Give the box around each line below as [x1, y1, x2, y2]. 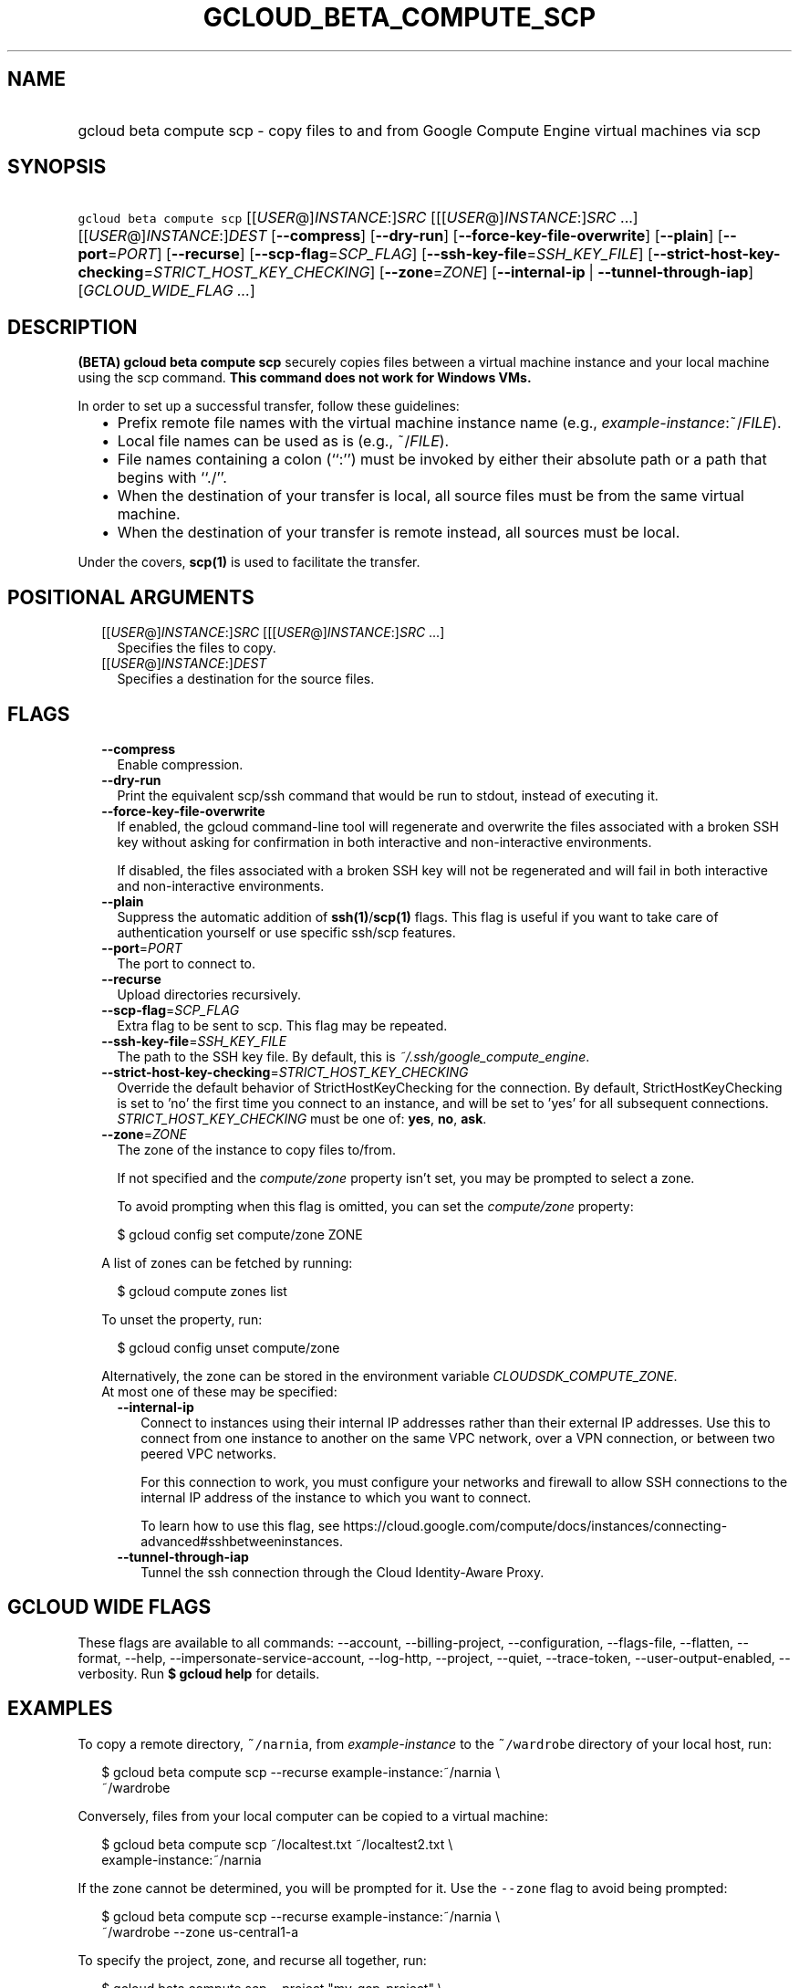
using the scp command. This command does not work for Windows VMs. [78, 370, 532, 386]
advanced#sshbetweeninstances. [140, 1533, 344, 1549]
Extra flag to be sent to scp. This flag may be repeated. [117, 1017, 448, 1033]
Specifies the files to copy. [117, 640, 276, 656]
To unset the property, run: [101, 1311, 263, 1327]
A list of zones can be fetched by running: [101, 1254, 353, 1271]
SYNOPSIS [7, 155, 107, 179]
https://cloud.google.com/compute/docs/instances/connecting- [343, 1517, 728, 1533]
